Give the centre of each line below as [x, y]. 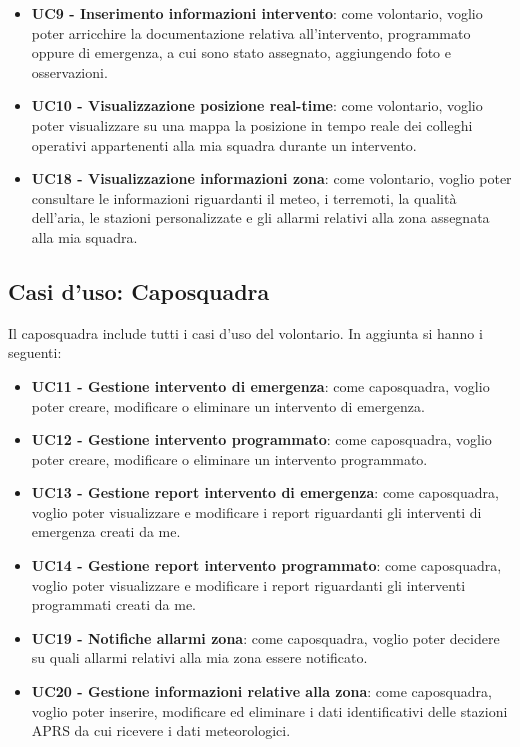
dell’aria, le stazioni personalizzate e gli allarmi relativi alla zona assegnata [260, 217]
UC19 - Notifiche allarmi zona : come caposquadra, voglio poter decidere [265, 637]
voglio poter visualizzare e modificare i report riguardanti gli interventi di [256, 511]
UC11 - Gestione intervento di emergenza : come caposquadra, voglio [260, 385]
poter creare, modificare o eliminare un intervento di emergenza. [228, 405]
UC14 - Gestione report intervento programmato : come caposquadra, [266, 565]
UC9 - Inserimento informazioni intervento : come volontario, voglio [257, 13]
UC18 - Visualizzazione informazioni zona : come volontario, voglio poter [271, 178]
